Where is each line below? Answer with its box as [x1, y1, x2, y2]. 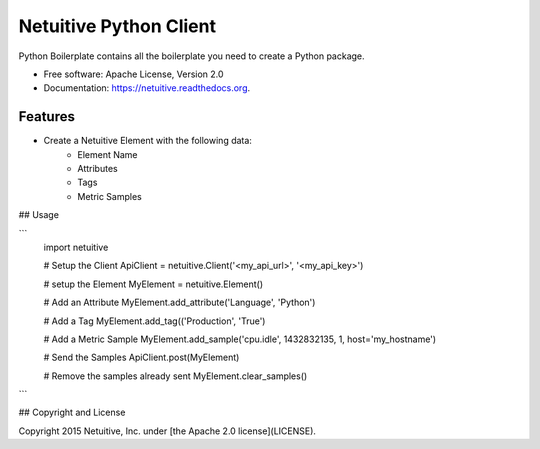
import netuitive [43, 241, 109, 253]
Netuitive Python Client [18, 15, 217, 37]
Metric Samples [77, 190, 142, 202]
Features [18, 108, 75, 125]
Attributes [77, 163, 119, 175]
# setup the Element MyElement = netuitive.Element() [43, 278, 264, 290]
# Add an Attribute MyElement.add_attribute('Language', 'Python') [43, 296, 316, 309]
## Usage [18, 209, 60, 221]
